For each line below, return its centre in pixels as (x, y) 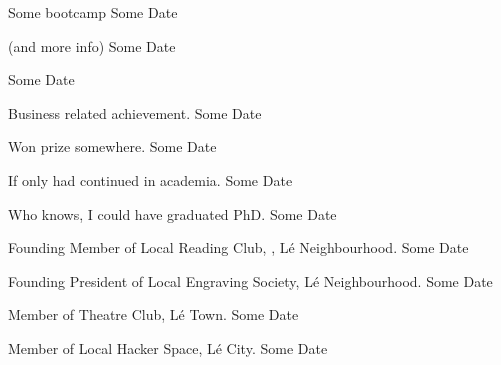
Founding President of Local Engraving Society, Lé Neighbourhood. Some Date (250, 280)
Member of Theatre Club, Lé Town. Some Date (153, 314)
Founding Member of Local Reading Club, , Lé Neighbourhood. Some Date (238, 247)
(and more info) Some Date (92, 45)
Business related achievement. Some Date (135, 112)
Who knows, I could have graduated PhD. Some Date (172, 213)
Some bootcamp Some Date (93, 12)
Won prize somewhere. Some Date (112, 146)
